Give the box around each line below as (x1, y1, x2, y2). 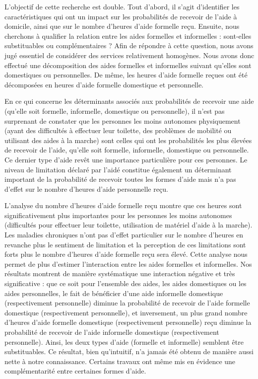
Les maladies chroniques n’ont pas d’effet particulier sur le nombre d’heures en (4, 229, 244, 240)
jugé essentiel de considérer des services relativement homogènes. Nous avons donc (4, 50, 255, 60)
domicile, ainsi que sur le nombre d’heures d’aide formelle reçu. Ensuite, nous (4, 21, 240, 31)
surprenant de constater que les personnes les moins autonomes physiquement (4, 115, 241, 126)
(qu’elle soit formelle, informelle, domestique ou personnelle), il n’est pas (4, 105, 225, 116)
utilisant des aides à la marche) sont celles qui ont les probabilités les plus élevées (4, 135, 252, 145)
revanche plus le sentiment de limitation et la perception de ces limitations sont (4, 239, 246, 249)
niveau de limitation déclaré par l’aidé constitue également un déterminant (4, 164, 232, 174)
